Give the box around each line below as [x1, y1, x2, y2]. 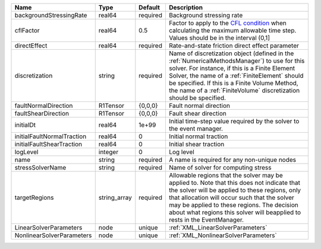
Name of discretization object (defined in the [168, 49, 294, 58]
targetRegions [14, 193, 54, 202]
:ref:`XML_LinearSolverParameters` [168, 224, 267, 231]
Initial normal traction [168, 132, 228, 141]
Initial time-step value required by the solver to [168, 117, 300, 125]
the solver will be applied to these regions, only [168, 186, 301, 194]
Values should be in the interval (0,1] [168, 34, 270, 41]
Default [139, 4, 160, 11]
